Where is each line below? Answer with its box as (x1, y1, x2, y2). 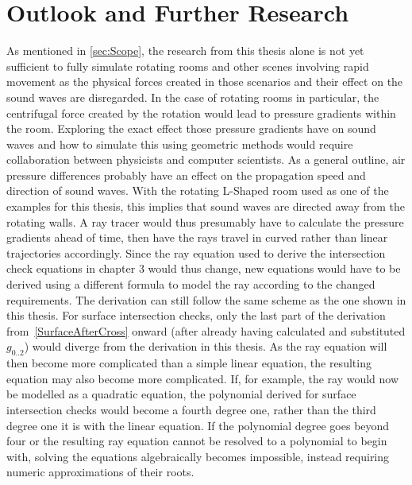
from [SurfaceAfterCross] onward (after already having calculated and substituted (6, 322, 406, 339)
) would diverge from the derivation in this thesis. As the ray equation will (24, 338, 387, 355)
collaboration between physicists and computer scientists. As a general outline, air (6, 151, 406, 168)
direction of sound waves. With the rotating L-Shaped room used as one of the (6, 182, 389, 199)
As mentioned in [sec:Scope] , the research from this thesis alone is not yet (6, 42, 364, 59)
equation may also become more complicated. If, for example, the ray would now (6, 370, 399, 386)
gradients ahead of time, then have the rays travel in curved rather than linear (6, 229, 388, 246)
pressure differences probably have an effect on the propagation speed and (6, 166, 366, 183)
